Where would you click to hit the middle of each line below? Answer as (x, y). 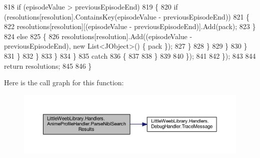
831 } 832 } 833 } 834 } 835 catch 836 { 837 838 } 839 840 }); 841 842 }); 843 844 (130, 55)
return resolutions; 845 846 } (48, 65)
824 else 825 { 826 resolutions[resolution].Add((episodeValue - (98, 36)
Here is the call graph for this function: (64, 83)
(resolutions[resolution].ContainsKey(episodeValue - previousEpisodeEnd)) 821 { (127, 16)
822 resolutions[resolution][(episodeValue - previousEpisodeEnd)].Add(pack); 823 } (130, 26)
